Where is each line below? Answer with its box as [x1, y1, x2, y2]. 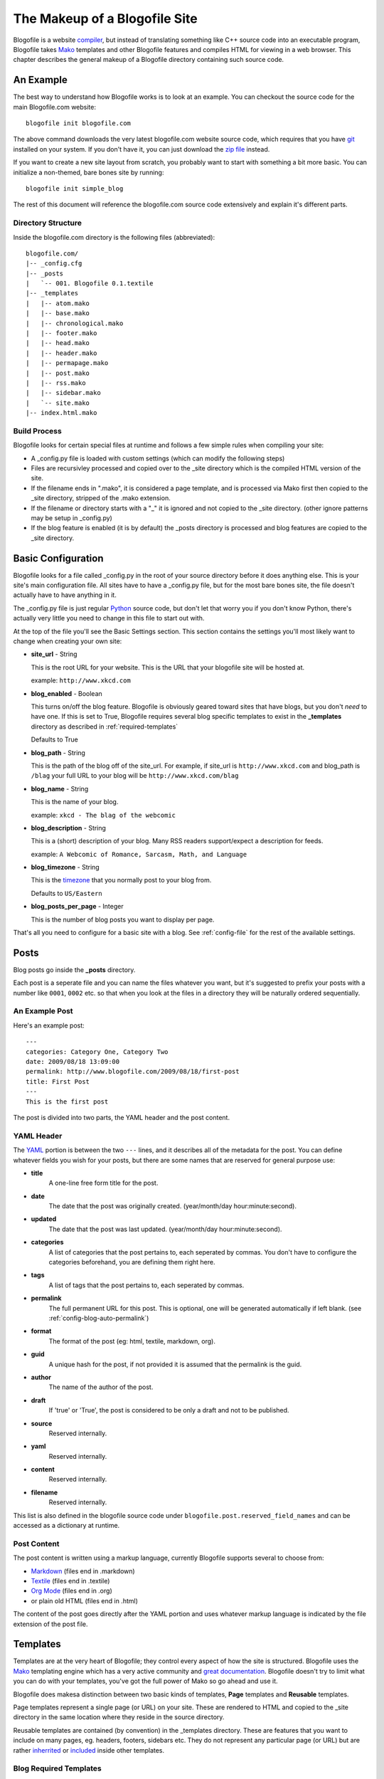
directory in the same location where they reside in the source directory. [13, 1713, 225, 1721]
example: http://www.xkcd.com [31, 676, 131, 685]
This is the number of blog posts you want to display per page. [31, 915, 215, 924]
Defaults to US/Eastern [31, 889, 102, 897]
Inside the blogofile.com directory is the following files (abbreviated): [13, 233, 215, 241]
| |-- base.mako [26, 310, 90, 317]
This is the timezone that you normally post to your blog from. [31, 876, 212, 885]
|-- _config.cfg [26, 260, 82, 268]
